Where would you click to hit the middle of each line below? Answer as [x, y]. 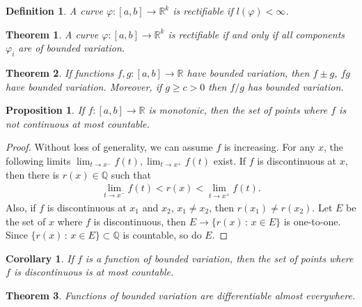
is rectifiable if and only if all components [257, 34]
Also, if [21, 207]
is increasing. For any [269, 147]
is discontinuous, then [140, 221]
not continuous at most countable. [78, 123]
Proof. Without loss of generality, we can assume [109, 147]
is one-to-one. [312, 221]
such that [131, 174]
